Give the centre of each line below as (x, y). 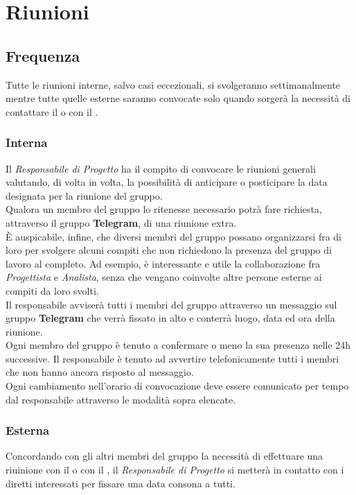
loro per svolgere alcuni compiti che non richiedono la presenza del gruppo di (169, 250)
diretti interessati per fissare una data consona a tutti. (121, 483)
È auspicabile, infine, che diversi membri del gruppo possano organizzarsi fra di (174, 236)
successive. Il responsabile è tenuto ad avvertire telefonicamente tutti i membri (172, 358)
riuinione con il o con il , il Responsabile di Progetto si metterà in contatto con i (175, 470)
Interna (27, 142)
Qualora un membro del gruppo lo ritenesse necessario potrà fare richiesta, (164, 209)
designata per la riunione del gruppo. (84, 195)
